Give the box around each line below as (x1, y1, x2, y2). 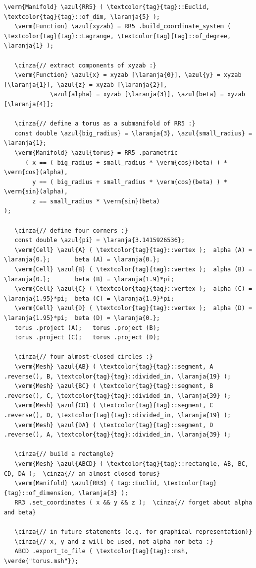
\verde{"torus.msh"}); (4, 557, 79, 565)
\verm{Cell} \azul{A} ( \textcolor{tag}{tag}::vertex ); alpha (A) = (14, 246, 253, 253)
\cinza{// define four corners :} (14, 227, 128, 234)
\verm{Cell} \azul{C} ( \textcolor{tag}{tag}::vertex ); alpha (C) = (14, 285, 253, 293)
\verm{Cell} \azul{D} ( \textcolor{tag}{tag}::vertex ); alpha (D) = (14, 305, 253, 312)
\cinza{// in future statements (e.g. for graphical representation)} (14, 528, 253, 536)
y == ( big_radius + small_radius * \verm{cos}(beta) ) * (32, 178, 228, 186)
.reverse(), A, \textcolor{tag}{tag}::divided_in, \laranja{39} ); (4, 431, 231, 439)
